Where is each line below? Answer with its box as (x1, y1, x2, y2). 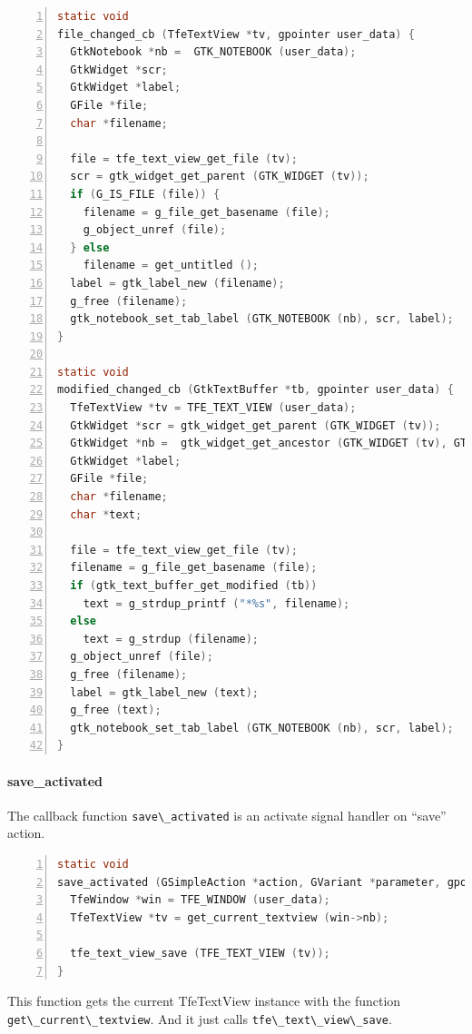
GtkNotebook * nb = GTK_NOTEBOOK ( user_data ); (70, 45, 357, 59)
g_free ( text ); (70, 704, 162, 717)
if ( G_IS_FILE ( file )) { (70, 187, 221, 201)
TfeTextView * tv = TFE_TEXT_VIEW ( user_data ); (70, 401, 357, 415)
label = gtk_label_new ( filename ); (70, 276, 285, 290)
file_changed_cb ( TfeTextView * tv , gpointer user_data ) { (57, 27, 415, 41)
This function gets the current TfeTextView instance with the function (7, 991, 401, 1010)
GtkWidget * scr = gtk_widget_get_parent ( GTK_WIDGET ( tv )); (70, 419, 441, 432)
